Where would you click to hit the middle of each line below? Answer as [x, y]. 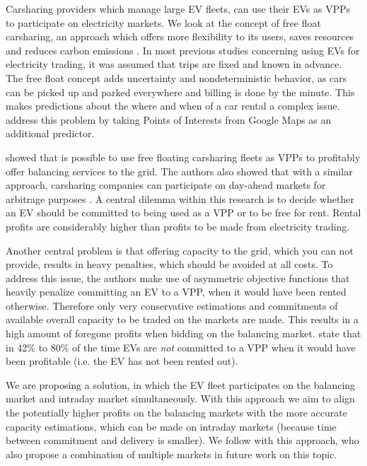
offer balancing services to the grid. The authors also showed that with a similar [179, 171]
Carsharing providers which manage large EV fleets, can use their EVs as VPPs [178, 8]
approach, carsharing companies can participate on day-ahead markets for [166, 185]
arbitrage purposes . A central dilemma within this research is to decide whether [180, 198]
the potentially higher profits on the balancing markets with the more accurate [176, 413]
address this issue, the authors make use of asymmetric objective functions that [178, 278]
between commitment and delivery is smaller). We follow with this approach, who [182, 440]
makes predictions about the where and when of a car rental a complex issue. [173, 106]
